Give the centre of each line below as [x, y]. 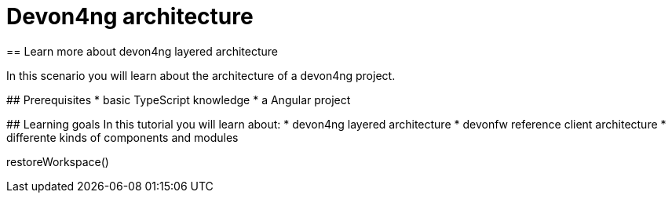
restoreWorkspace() [58, 161]
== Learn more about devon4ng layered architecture [142, 51]
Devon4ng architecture [130, 16]
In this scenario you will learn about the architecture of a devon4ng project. [201, 75]
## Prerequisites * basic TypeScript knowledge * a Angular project [179, 99]
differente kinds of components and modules [122, 137]
